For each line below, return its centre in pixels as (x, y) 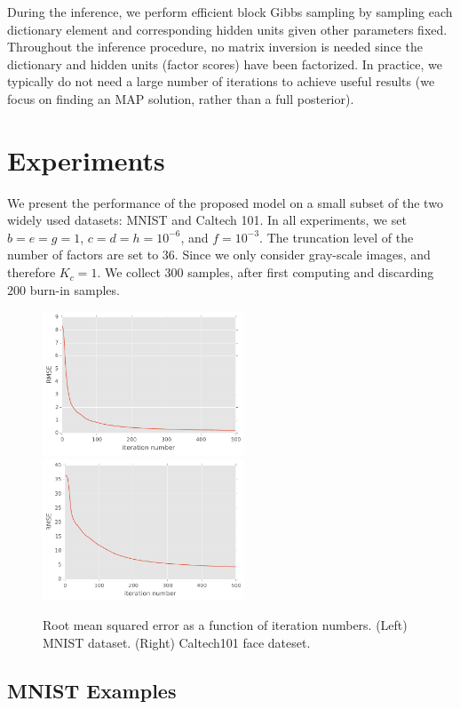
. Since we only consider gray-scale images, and (302, 255)
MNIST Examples (92, 690)
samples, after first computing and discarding (311, 272)
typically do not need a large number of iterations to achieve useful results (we (221, 81)
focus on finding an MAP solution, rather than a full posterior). (181, 98)
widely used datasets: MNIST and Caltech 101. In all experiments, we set (207, 220)
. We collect (129, 272)
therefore (32, 272)
